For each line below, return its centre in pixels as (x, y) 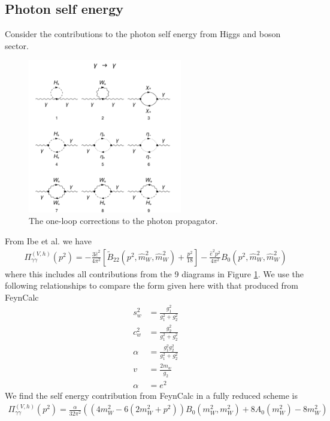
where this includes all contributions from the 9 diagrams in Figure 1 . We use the (154, 273)
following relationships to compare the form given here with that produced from (152, 285)
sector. (17, 45)
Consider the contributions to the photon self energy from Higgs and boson (143, 34)
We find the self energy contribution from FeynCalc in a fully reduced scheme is (152, 396)
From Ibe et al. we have (48, 240)
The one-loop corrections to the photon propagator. (123, 221)
